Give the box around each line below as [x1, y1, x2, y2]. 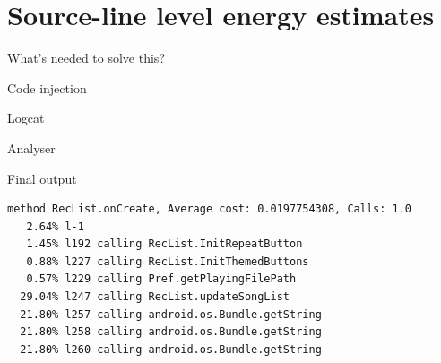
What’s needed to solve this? [7, 48, 165, 67]
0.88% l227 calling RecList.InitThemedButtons [26, 255, 309, 268]
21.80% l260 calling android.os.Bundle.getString [20, 342, 322, 356]
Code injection [7, 78, 87, 97]
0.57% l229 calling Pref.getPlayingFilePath [26, 272, 297, 286]
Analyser [7, 138, 56, 157]
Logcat [7, 108, 45, 127]
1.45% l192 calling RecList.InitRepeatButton [26, 238, 303, 251]
